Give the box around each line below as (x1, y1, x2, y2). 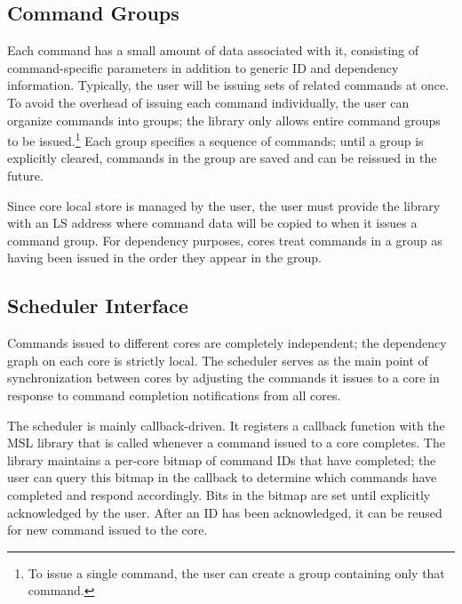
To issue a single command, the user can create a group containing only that (28, 563, 445, 582)
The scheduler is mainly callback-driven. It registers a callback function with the (7, 415, 445, 434)
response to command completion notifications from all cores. (7, 385, 341, 404)
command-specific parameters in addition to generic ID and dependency (7, 58, 399, 77)
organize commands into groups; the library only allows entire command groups (7, 110, 441, 129)
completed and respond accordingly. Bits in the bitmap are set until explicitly (7, 485, 431, 503)
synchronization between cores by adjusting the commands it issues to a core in (7, 368, 440, 387)
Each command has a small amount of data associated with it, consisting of (7, 41, 419, 60)
